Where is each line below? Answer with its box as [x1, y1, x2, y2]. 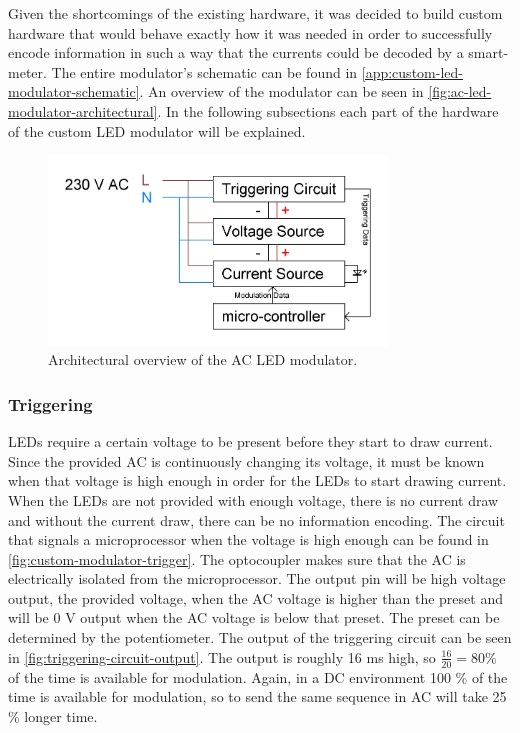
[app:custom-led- [361, 61, 463, 82]
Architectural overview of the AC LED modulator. [48, 349, 358, 370]
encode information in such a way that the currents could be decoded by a [8, 42, 464, 63]
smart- [468, 42, 509, 63]
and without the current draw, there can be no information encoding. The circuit [8, 509, 505, 530]
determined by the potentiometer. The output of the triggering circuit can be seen [8, 627, 512, 648]
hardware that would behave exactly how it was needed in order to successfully [8, 22, 493, 43]
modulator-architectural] [8, 100, 158, 121]
